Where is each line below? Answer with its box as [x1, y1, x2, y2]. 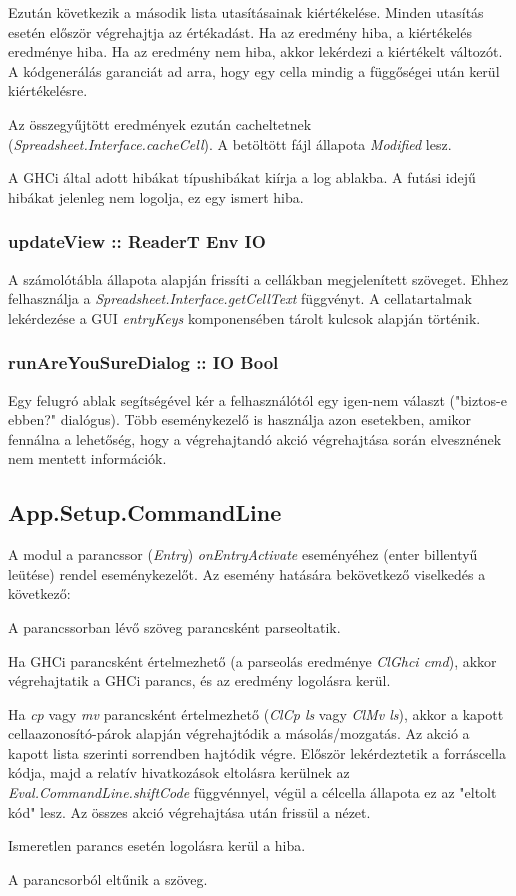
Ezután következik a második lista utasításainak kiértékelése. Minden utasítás [8, 2, 484, 22]
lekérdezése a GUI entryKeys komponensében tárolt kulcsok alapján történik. [8, 307, 481, 328]
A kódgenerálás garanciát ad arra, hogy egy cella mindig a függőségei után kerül [8, 60, 500, 81]
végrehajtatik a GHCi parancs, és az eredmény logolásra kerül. [8, 670, 391, 691]
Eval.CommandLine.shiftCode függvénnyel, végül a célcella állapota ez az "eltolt [8, 782, 497, 803]
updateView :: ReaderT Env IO [8, 229, 266, 254]
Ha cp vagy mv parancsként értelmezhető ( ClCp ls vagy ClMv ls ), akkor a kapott [8, 703, 504, 724]
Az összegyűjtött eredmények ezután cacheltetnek [8, 113, 312, 134]
